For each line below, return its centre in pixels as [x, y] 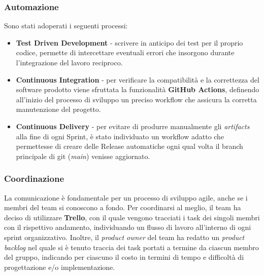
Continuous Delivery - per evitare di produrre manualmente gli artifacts [133, 126]
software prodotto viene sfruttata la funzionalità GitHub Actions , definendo [138, 89]
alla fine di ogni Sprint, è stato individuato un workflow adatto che [120, 136]
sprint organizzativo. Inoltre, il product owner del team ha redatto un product [124, 237]
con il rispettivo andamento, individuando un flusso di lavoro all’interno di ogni [128, 227]
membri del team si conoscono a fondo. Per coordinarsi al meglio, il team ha [123, 207]
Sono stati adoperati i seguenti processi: [66, 26]
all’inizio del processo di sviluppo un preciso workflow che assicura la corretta [136, 99]
